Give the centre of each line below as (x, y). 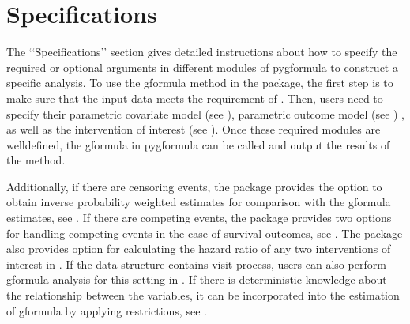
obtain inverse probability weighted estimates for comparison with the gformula (199, 202)
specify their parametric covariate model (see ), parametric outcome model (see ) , (206, 113)
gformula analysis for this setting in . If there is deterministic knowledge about (197, 279)
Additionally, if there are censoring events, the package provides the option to (194, 186)
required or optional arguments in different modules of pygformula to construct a (202, 67)
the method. (36, 160)
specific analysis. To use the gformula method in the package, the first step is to (200, 83)
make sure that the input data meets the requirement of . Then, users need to (195, 98)
